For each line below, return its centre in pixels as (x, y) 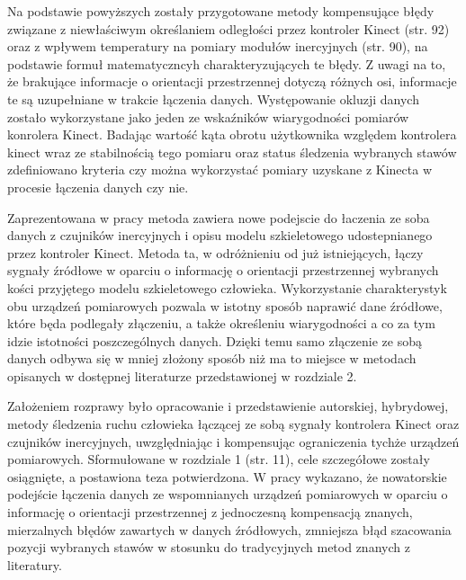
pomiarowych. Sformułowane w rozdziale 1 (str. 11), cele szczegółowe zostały (219, 459)
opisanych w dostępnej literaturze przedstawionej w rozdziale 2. (182, 375)
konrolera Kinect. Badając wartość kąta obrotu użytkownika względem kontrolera (232, 134)
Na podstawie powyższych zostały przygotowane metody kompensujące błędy (221, 11)
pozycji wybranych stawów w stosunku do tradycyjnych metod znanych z (209, 547)
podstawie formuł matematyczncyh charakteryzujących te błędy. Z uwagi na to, (227, 63)
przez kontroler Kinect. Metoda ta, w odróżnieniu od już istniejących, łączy (215, 252)
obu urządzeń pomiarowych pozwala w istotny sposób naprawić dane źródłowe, (225, 305)
